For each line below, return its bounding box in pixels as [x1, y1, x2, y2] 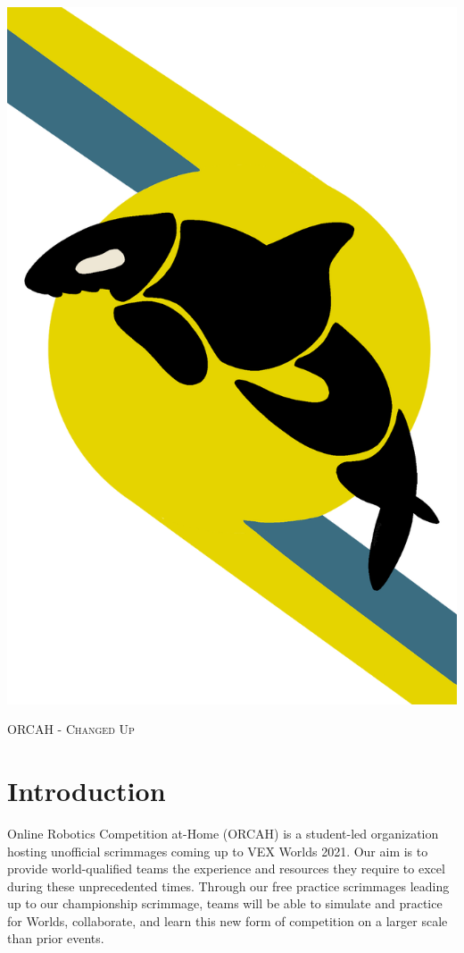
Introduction [7, 772, 166, 808]
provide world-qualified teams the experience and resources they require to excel [7, 859, 445, 878]
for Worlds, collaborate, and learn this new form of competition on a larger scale [7, 911, 448, 930]
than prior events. [7, 929, 104, 948]
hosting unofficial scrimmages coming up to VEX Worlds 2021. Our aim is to [7, 841, 428, 860]
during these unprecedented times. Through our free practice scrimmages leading [7, 876, 450, 895]
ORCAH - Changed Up [7, 720, 135, 738]
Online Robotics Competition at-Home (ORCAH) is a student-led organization [7, 823, 439, 842]
